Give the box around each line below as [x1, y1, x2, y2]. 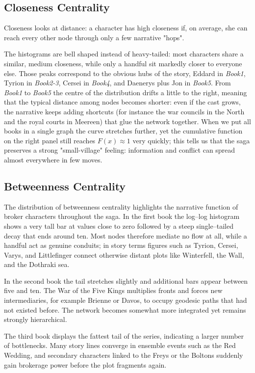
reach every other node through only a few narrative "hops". [4, 32, 184, 42]
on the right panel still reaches [4, 135, 96, 145]
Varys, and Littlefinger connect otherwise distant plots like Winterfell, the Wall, [4, 249, 244, 260]
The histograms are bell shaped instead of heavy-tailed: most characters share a [4, 49, 244, 59]
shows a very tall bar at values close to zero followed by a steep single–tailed [4, 220, 233, 231]
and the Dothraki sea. [4, 259, 70, 269]
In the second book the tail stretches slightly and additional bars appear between [4, 275, 248, 286]
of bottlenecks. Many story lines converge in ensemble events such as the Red [4, 340, 236, 350]
